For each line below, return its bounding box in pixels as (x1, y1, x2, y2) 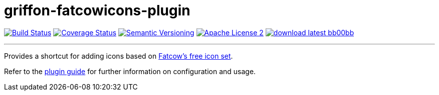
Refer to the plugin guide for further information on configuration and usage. (4, 67, 256, 76)
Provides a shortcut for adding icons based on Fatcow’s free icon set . (4, 51, 233, 60)
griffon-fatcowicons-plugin (4, 2, 190, 19)
